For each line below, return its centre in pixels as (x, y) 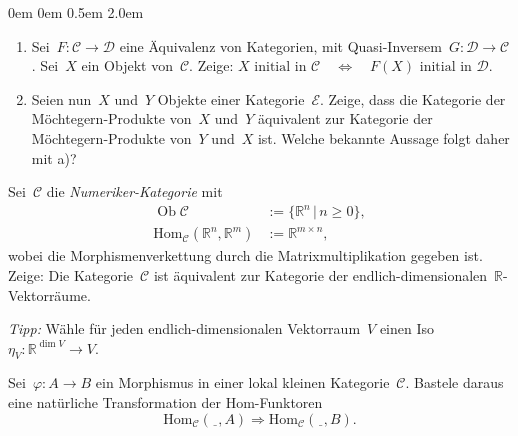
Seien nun (61, 98)
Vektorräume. (49, 294)
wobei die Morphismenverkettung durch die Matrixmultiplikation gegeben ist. (245, 255)
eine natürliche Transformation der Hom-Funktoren (165, 402)
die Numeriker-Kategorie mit (134, 191)
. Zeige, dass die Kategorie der (413, 98)
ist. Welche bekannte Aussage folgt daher (383, 137)
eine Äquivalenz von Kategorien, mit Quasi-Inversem (280, 45)
